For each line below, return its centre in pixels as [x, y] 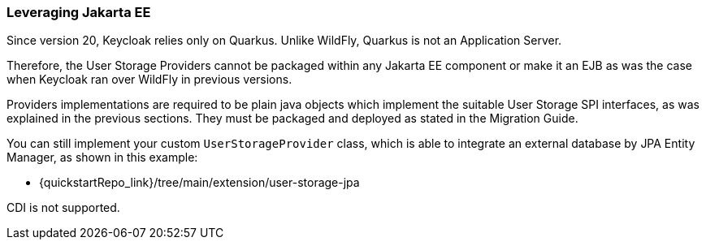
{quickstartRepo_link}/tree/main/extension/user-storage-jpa [199, 183]
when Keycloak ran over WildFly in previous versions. [149, 80]
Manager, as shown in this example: [102, 158]
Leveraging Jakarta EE [79, 12]
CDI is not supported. [63, 208]
